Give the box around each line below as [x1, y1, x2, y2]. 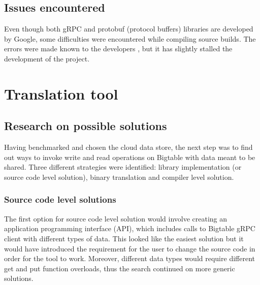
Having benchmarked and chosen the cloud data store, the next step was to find [4, 142, 253, 152]
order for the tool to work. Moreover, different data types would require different [4, 253, 255, 264]
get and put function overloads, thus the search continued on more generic [4, 263, 235, 273]
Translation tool [4, 83, 118, 104]
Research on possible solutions [4, 118, 167, 134]
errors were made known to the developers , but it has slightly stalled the [4, 43, 233, 54]
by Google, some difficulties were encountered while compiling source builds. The [4, 33, 256, 44]
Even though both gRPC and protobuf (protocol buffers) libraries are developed [4, 23, 253, 34]
